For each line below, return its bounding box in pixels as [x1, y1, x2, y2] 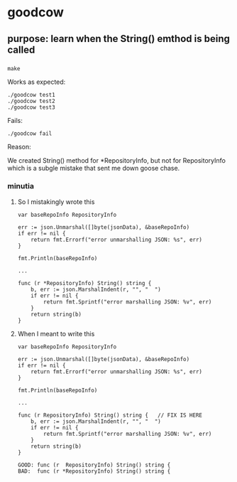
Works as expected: [7, 77, 66, 86]
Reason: [7, 142, 32, 151]
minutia [7, 181, 34, 191]
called [7, 43, 35, 55]
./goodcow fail [7, 129, 53, 137]
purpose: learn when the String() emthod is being [7, 33, 231, 45]
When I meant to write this [17, 329, 95, 338]
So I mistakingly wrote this [17, 197, 95, 206]
